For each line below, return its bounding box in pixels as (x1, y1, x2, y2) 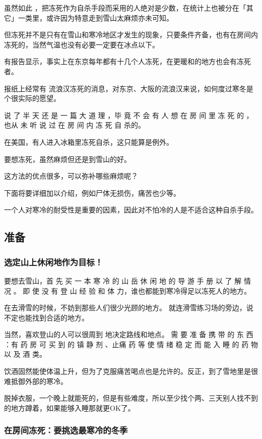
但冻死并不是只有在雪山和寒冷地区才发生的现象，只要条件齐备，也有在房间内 (4, 29, 258, 40)
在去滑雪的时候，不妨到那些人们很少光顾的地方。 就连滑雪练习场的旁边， (4, 302, 246, 313)
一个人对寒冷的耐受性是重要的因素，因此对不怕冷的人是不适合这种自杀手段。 (4, 204, 258, 215)
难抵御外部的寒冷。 (4, 375, 68, 386)
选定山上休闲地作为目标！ (4, 255, 103, 268)
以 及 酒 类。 (4, 349, 46, 359)
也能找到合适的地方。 (18, 312, 89, 322)
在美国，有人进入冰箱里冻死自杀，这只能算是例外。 (4, 136, 173, 147)
